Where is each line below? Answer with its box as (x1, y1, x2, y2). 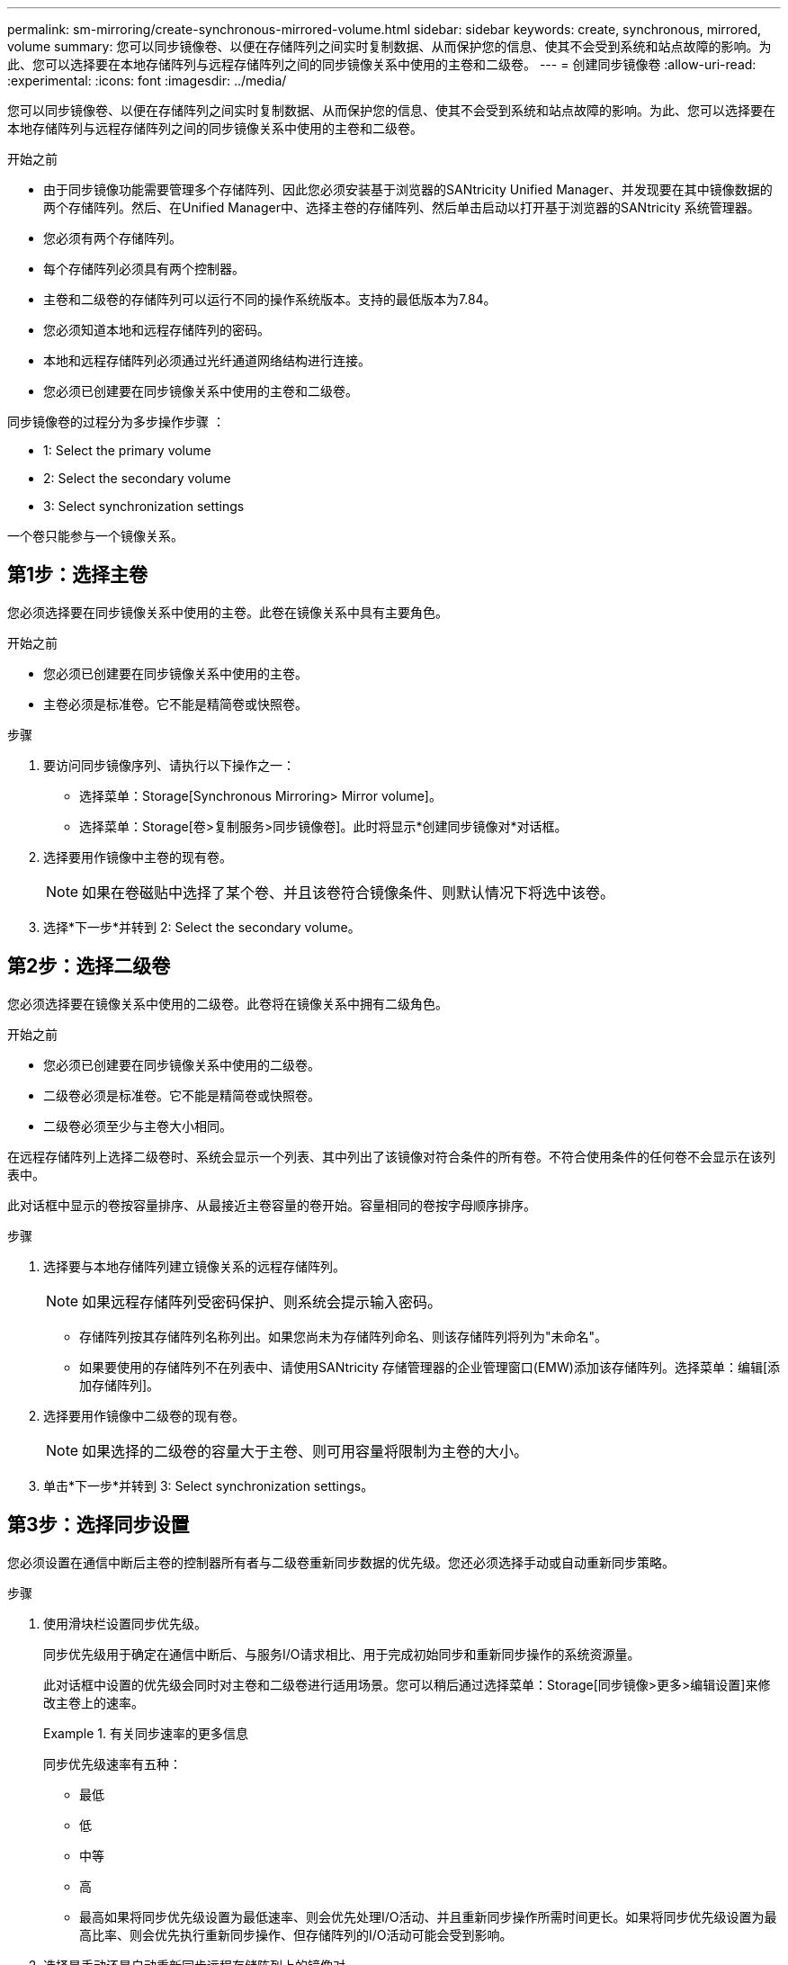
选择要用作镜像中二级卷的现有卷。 (43, 1407, 245, 1423)
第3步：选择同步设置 (7, 1513, 190, 1537)
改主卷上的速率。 (43, 1694, 144, 1710)
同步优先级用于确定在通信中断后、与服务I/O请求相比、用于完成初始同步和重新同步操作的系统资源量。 (43, 1646, 640, 1662)
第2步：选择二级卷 (7, 955, 171, 978)
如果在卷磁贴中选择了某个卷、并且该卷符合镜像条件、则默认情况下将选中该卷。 (82, 883, 615, 902)
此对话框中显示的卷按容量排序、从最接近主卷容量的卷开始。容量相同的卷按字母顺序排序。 (7, 1197, 536, 1213)
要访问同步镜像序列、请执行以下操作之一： (43, 757, 295, 773)
